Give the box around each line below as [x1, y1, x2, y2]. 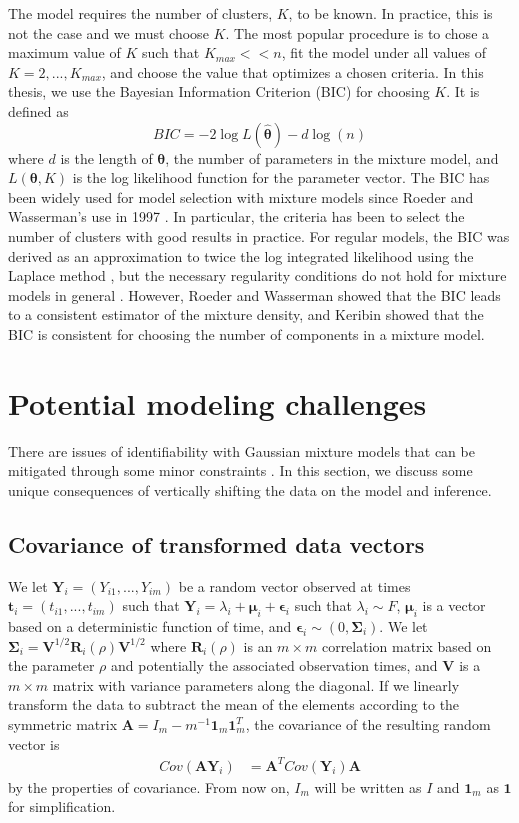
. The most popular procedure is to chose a [225, 22, 490, 43]
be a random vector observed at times [178, 575, 411, 596]
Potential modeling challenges [8, 382, 427, 423]
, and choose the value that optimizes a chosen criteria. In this [101, 61, 484, 82]
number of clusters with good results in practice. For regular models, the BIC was [8, 225, 510, 246]
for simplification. [8, 796, 116, 817]
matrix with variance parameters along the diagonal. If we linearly [52, 674, 460, 695]
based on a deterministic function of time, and [8, 616, 292, 636]
